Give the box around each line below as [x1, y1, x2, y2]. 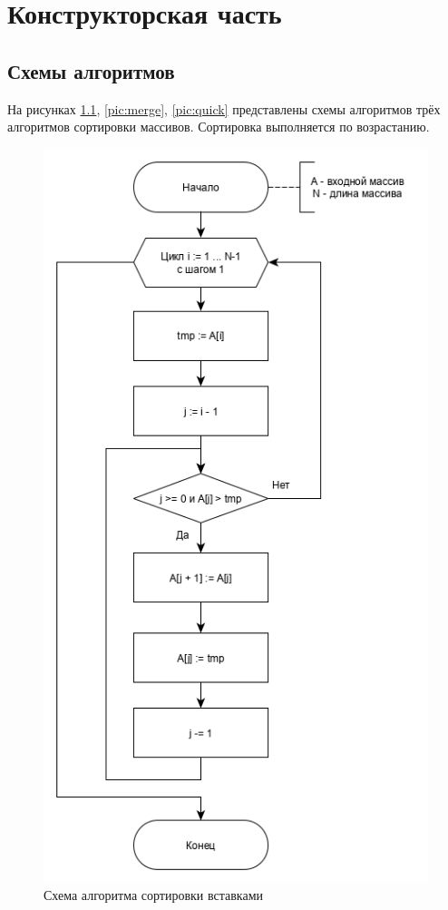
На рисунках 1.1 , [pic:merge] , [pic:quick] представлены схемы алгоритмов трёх [7, 99, 441, 118]
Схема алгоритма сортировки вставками [44, 886, 264, 905]
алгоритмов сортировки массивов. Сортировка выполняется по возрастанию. [7, 117, 430, 136]
